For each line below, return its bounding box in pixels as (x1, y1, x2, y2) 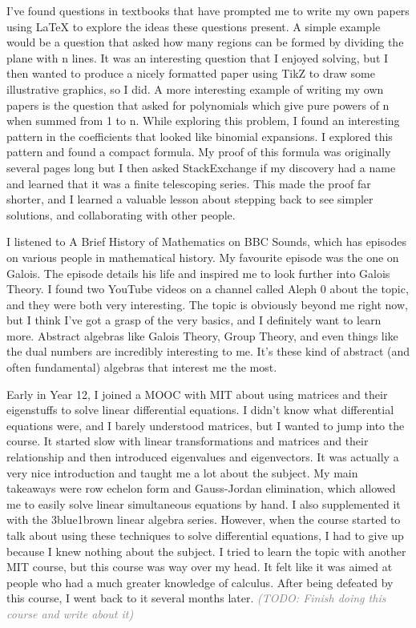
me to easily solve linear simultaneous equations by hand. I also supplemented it (6, 495, 401, 512)
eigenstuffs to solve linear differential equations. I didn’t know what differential (6, 401, 394, 418)
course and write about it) (6, 605, 134, 622)
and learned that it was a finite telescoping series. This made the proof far (6, 175, 371, 191)
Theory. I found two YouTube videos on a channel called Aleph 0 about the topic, (6, 280, 409, 297)
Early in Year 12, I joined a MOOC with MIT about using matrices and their (6, 385, 388, 402)
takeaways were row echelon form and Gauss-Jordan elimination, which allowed (6, 480, 396, 497)
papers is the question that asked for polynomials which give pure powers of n (6, 96, 390, 113)
